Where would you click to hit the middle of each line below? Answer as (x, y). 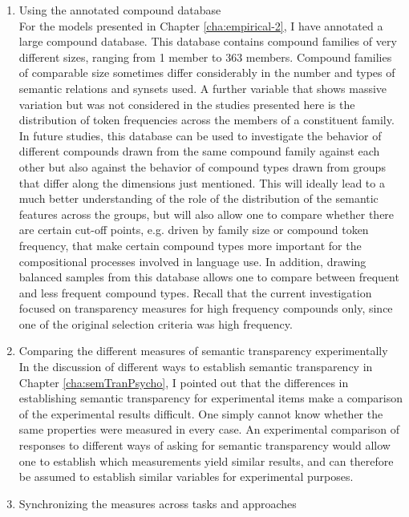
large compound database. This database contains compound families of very (208, 41)
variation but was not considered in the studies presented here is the (187, 104)
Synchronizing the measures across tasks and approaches (158, 503)
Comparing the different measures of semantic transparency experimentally (203, 351)
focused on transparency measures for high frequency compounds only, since (206, 308)
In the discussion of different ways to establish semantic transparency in (196, 367)
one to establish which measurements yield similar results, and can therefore (206, 460)
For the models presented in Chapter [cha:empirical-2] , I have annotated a (201, 25)
